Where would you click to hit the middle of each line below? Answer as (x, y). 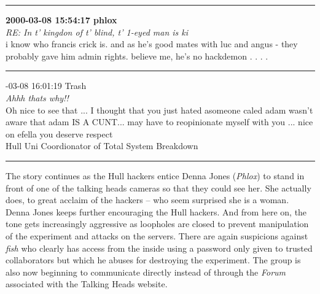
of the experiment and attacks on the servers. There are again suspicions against (157, 235)
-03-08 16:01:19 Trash (46, 86)
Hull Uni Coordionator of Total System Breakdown (102, 146)
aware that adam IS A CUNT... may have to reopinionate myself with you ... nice (159, 122)
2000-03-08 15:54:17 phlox (61, 20)
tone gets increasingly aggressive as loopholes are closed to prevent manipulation (157, 224)
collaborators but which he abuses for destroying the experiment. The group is (153, 260)
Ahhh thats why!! (37, 97)
